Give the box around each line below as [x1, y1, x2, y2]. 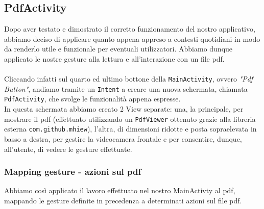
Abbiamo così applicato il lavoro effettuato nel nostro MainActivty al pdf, [4, 185, 235, 196]
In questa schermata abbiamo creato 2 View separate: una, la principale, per [4, 103, 244, 114]
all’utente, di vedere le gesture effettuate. [4, 143, 132, 154]
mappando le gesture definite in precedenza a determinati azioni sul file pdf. [4, 195, 242, 206]
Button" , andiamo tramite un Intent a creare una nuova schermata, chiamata [4, 83, 248, 94]
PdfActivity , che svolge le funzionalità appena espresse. [4, 93, 181, 104]
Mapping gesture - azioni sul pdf [4, 165, 141, 178]
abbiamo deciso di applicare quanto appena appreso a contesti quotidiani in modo [4, 33, 260, 44]
